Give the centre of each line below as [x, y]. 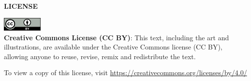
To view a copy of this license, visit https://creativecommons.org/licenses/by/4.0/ [125, 73]
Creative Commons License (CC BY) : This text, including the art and [117, 37]
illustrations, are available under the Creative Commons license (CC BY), [113, 47]
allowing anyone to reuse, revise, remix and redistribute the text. [100, 56]
